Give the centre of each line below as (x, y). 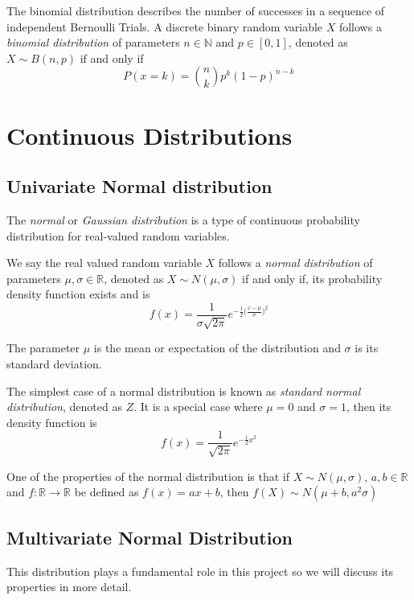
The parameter (43, 348)
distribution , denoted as (64, 407)
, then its (369, 407)
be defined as (107, 492)
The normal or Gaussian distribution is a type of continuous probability (183, 219)
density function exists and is (78, 294)
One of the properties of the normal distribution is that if (148, 476)
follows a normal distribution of (295, 263)
